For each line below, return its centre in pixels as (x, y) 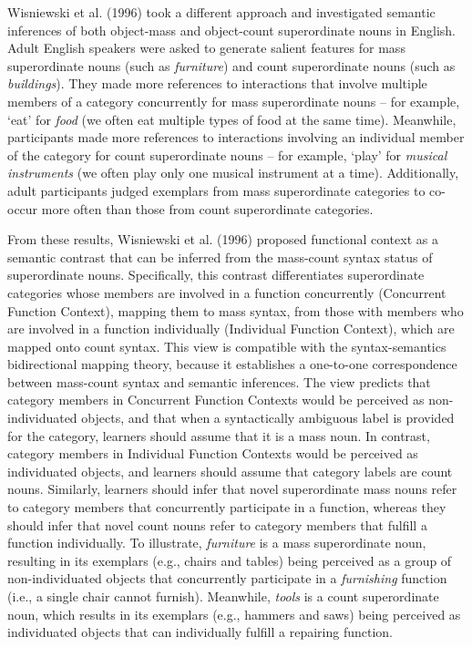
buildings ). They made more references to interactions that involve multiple (217, 83)
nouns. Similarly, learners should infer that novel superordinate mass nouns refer (232, 489)
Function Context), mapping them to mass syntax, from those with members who (236, 310)
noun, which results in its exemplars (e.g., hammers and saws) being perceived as (234, 614)
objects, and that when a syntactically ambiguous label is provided (268, 418)
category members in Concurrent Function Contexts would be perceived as (216, 400)
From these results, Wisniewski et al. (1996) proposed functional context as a (223, 239)
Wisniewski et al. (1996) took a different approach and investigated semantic (221, 12)
